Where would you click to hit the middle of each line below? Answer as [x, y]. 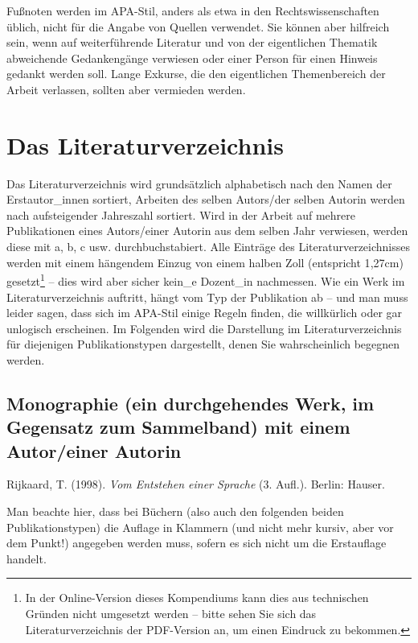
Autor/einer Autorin [94, 450]
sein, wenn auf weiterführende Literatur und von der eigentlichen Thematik [192, 42]
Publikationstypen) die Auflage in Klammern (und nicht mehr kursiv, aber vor [200, 527]
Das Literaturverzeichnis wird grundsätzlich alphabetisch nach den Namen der [199, 183]
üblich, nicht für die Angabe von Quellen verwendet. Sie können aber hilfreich [198, 26]
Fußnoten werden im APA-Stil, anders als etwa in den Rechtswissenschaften [193, 10]
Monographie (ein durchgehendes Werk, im [191, 403]
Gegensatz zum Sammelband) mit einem [178, 427]
